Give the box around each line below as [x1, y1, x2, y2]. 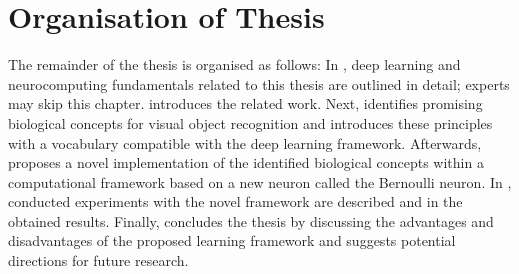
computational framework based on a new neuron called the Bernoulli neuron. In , [8, 171, 512, 192]
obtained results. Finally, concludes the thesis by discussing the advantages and [8, 210, 494, 231]
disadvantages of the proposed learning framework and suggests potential [8, 230, 456, 251]
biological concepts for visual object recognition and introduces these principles [8, 112, 493, 133]
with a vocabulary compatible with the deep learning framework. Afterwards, [8, 132, 482, 153]
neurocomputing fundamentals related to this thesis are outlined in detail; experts [8, 73, 510, 94]
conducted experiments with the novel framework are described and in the [8, 191, 463, 212]
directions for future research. [8, 250, 189, 271]
